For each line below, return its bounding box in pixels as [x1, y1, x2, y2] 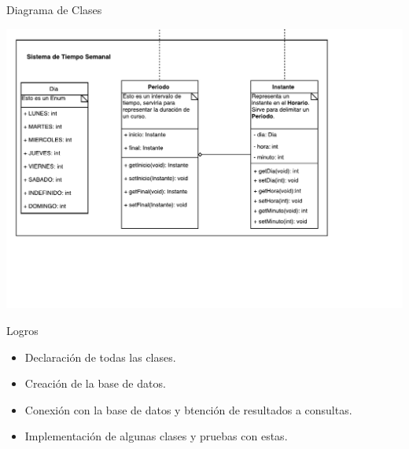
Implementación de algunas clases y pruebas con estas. [24, 428, 288, 444]
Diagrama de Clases [6, 2, 102, 17]
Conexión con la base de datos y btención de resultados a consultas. [24, 401, 352, 418]
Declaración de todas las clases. [24, 348, 176, 365]
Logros [6, 322, 39, 339]
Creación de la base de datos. [24, 375, 166, 392]
